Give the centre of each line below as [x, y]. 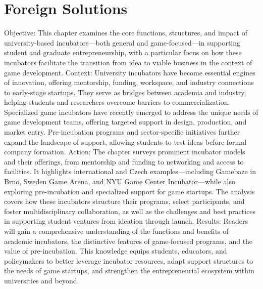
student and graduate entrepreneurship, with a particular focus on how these [123, 52]
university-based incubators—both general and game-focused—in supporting [122, 42]
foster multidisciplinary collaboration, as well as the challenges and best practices [130, 211]
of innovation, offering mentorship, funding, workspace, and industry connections [129, 82]
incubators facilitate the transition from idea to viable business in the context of [128, 62]
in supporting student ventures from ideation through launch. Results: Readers [126, 221]
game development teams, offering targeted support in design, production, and [125, 122]
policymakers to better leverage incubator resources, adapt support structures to [129, 260]
